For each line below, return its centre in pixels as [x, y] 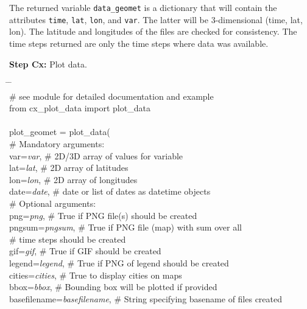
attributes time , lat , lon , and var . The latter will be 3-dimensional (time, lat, [156, 19]
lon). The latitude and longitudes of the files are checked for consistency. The [153, 31]
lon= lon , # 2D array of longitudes [73, 179]
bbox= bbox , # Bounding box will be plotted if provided [113, 287]
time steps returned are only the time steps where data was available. [139, 43]
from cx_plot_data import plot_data [80, 108]
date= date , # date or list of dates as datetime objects [110, 191]
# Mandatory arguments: [57, 144]
